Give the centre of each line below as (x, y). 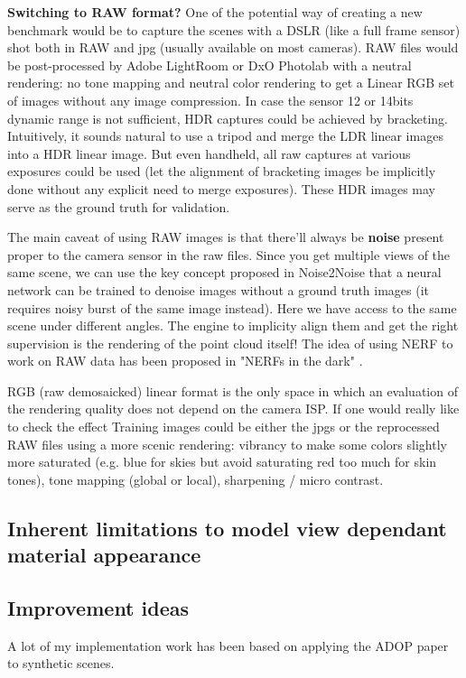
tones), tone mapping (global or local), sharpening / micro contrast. (196, 479)
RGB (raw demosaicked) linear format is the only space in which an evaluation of (233, 390)
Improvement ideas (98, 608)
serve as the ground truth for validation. (119, 206)
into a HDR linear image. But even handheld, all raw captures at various (209, 153)
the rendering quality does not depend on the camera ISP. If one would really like (233, 409)
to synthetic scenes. (61, 663)
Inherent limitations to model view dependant (227, 528)
